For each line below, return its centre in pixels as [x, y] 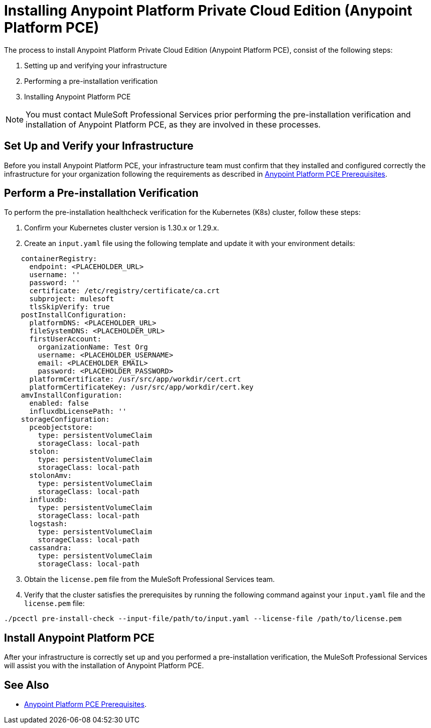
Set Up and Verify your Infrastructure [99, 146]
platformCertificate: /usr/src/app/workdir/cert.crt [135, 379]
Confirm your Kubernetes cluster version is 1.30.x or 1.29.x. [122, 228]
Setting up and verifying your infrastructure [96, 65]
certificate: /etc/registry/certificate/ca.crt [124, 291]
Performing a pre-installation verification [91, 81]
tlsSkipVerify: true [69, 307]
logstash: [48, 524]
